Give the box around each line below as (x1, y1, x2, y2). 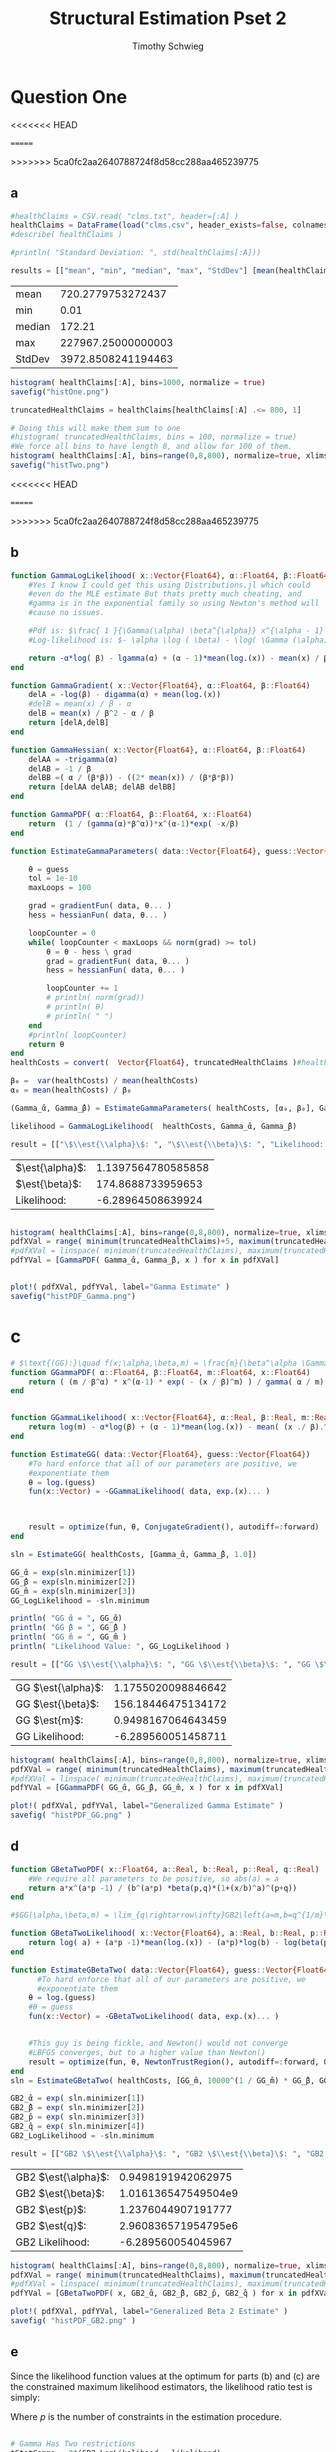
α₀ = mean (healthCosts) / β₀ (10, 1085, 132, 1096)
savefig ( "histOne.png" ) (10, 387, 110, 397)
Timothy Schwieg (131, 40, 205, 52)
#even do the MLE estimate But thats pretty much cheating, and (28, 589, 302, 599)
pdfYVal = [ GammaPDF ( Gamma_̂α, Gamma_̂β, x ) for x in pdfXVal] (10, 1255, 280, 1266)
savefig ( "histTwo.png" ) (10, 460, 110, 470)
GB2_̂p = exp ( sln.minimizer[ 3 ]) (10, 2112, 145, 2122)
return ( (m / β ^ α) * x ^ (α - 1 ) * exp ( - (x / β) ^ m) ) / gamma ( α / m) (28, 1377, 325, 1387)
